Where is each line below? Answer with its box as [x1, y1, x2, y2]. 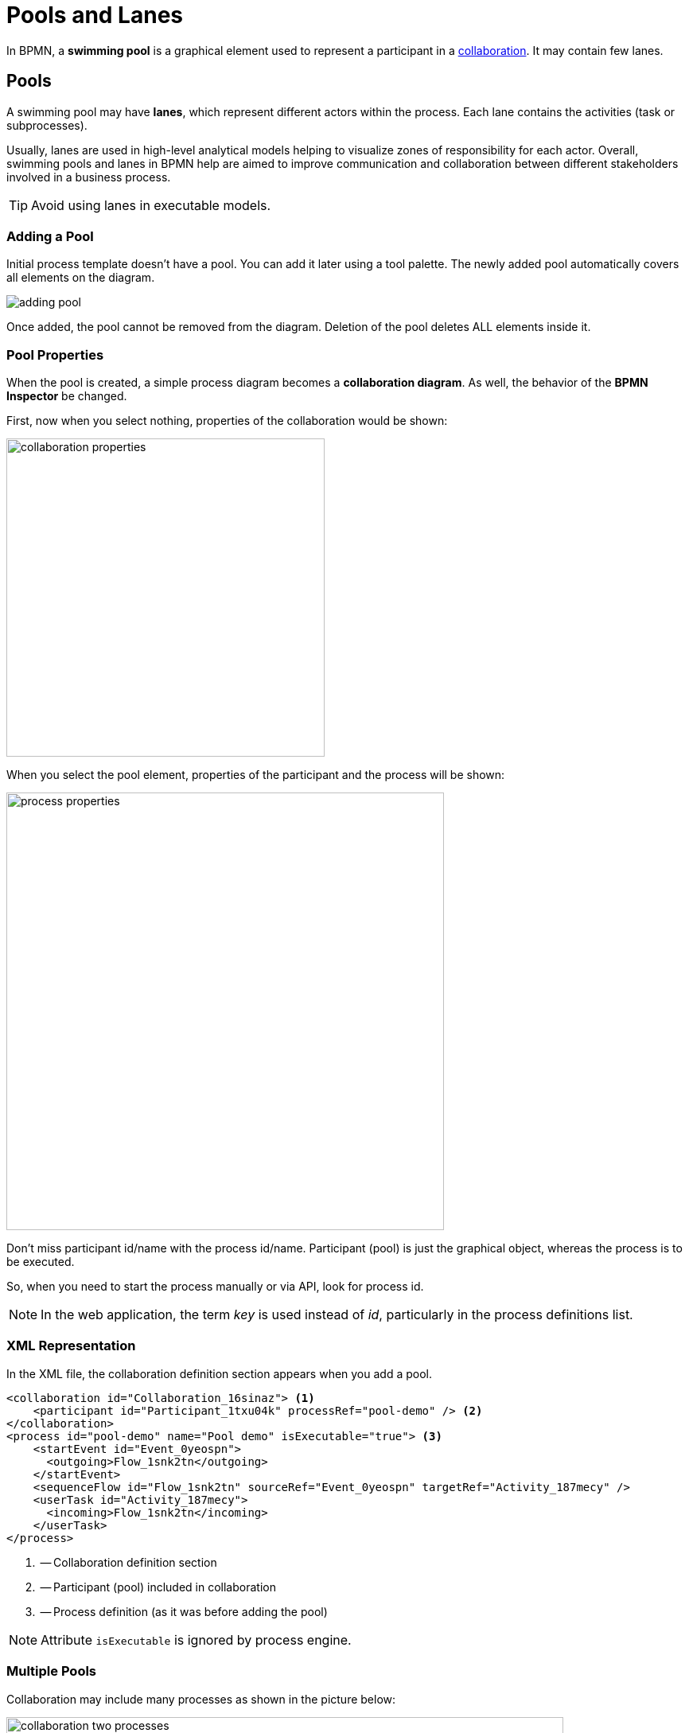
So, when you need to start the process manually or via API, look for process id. [6, 1279, 424, 1294]
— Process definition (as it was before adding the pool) [40, 1604, 328, 1618]
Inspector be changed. [6, 389, 127, 403]
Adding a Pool [6, 228, 94, 244]
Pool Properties [6, 346, 104, 363]
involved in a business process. [6, 169, 171, 184]
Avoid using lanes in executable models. [31, 197, 271, 213]
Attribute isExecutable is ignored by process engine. [41, 1631, 352, 1648]
